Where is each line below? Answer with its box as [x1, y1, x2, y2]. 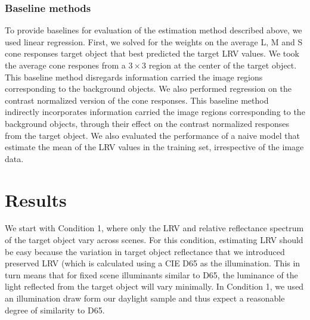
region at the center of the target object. [148, 59, 297, 71]
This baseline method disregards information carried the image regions [5, 70, 263, 83]
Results [5, 187, 67, 212]
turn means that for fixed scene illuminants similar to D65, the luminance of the [5, 268, 298, 281]
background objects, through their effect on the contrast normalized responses [5, 117, 290, 129]
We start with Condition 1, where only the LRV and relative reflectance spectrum [5, 222, 304, 234]
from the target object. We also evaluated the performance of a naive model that [5, 129, 300, 141]
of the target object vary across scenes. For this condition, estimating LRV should [5, 234, 303, 246]
